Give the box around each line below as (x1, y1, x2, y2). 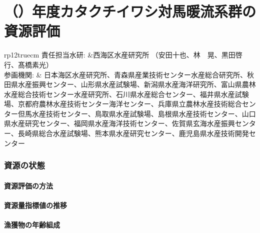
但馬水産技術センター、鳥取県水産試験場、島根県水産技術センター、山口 (17, 108, 256, 118)
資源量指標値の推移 (4, 199, 67, 210)
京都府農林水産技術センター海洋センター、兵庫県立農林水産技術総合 (17, 98, 242, 109)
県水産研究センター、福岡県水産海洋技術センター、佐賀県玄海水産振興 (4, 118, 235, 128)
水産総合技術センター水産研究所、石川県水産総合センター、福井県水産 (4, 88, 235, 99)
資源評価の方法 (4, 180, 53, 190)
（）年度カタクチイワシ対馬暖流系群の (4, 1, 256, 21)
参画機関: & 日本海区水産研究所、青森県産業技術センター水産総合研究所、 (4, 69, 247, 79)
